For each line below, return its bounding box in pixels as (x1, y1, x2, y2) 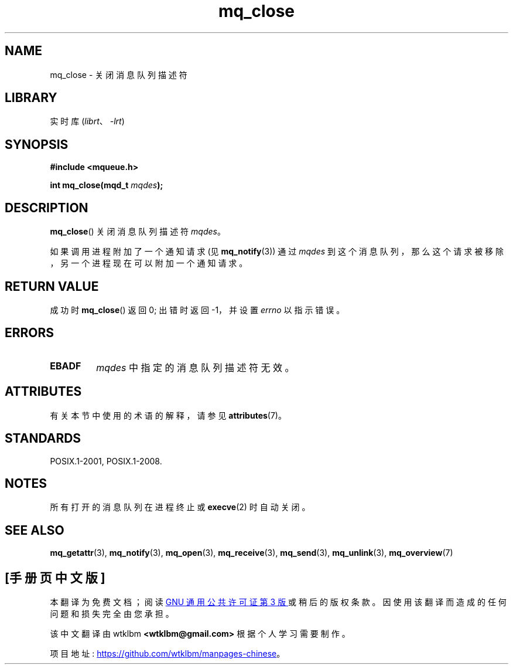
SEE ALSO (5, 522, 64, 538)
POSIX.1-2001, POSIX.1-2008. (50, 456, 162, 466)
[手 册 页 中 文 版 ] (5, 570, 105, 585)
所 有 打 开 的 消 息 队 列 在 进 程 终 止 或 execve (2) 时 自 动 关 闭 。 (50, 502, 310, 512)
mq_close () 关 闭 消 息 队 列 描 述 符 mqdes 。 (50, 226, 225, 237)
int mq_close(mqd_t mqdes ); (50, 180, 163, 191)
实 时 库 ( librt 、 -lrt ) (50, 116, 125, 127)
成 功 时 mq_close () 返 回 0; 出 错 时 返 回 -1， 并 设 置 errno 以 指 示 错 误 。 (50, 304, 345, 315)
